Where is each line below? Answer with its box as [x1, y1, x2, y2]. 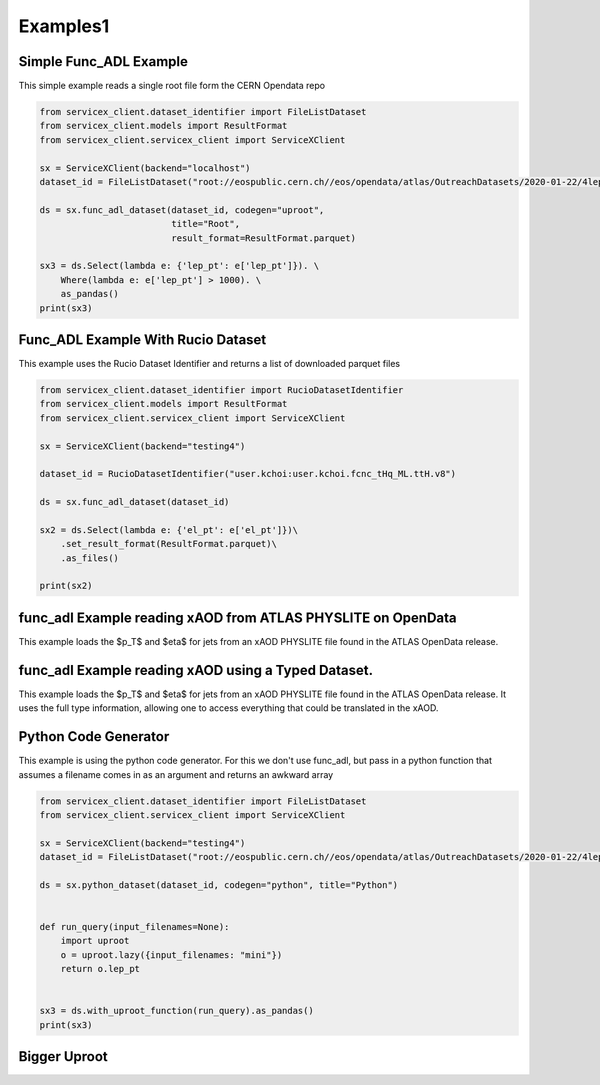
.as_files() [60, 552, 120, 564]
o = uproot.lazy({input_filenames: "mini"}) [60, 949, 283, 960]
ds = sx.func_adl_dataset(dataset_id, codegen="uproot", [39, 204, 325, 215]
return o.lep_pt [60, 963, 140, 975]
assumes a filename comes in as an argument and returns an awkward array [18, 768, 334, 780]
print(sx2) [39, 580, 93, 592]
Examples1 [18, 15, 110, 37]
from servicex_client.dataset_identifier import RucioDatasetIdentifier [39, 385, 404, 395]
